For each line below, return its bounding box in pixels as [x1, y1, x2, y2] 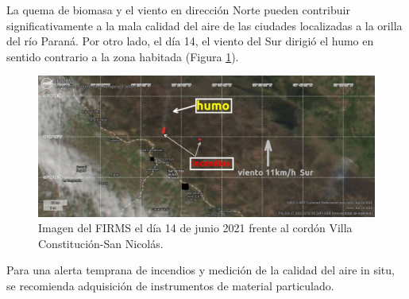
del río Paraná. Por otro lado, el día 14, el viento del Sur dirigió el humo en [6, 33, 374, 49]
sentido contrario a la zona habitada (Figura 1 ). [6, 48, 239, 64]
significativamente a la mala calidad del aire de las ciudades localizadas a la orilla [6, 17, 403, 33]
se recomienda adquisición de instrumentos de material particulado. [6, 277, 334, 293]
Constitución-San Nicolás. [38, 235, 164, 251]
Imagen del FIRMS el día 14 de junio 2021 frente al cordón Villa [38, 219, 353, 236]
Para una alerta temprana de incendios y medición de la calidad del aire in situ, [6, 262, 395, 278]
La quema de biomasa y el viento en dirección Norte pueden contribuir [6, 2, 350, 17]
